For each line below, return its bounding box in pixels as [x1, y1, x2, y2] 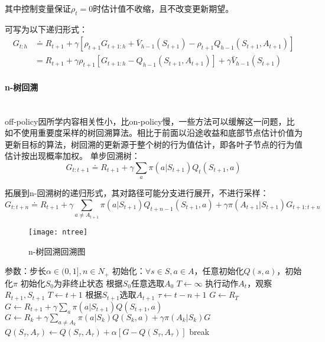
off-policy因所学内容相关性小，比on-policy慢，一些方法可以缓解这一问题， [5, 115, 287, 127]
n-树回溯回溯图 [28, 245, 86, 257]
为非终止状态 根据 [53, 276, 123, 289]
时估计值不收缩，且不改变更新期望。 [93, 2, 234, 14]
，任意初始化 [194, 265, 244, 277]
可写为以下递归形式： [5, 22, 87, 35]
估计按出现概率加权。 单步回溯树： [5, 149, 140, 162]
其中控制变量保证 [5, 2, 71, 14]
